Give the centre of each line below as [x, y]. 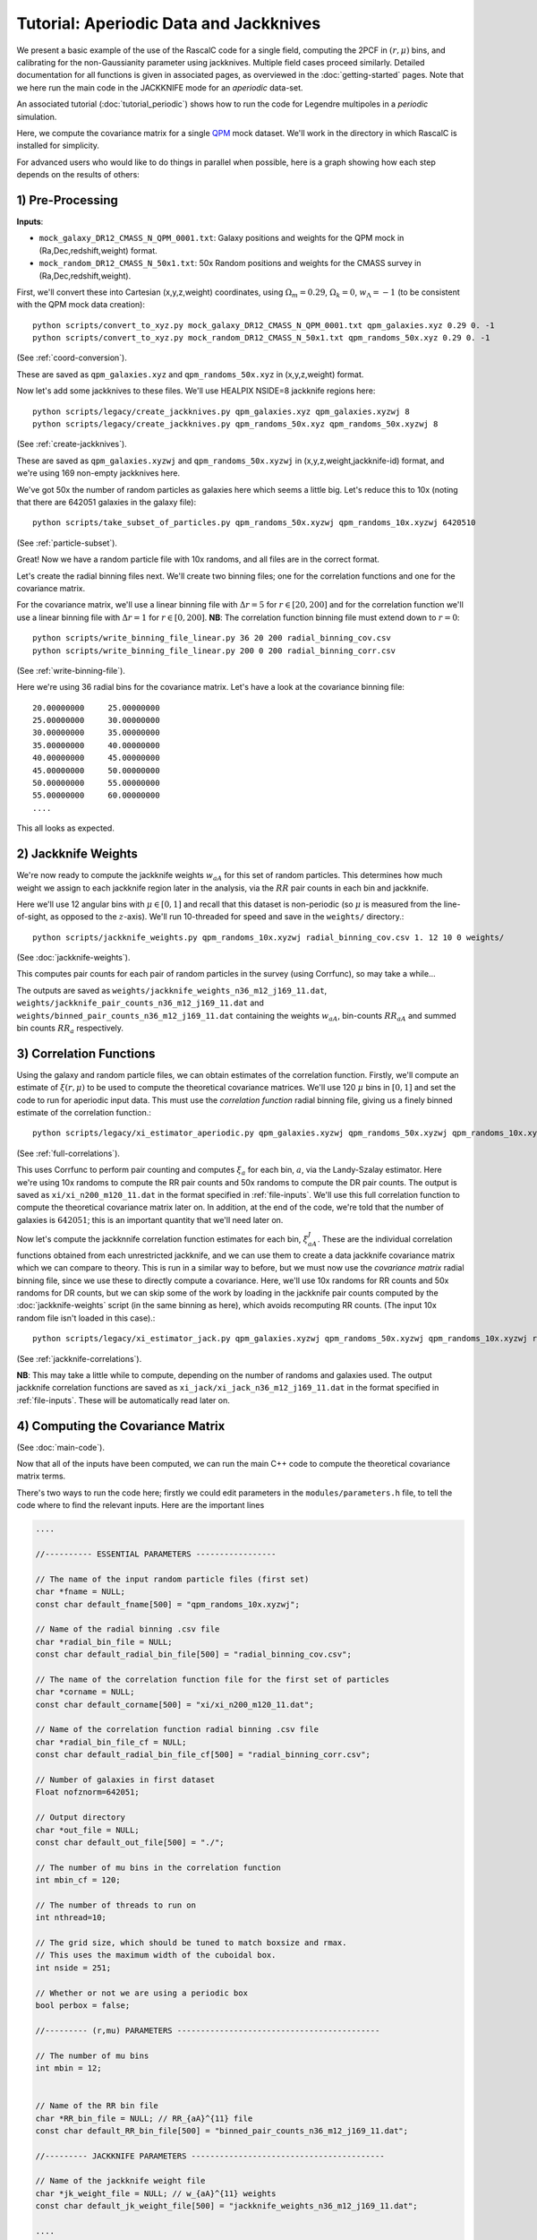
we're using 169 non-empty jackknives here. [98, 473]
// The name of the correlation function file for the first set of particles [212, 1679]
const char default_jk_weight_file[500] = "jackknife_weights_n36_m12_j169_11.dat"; [226, 2206]
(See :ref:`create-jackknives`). [72, 444]
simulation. [37, 116]
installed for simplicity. [58, 146]
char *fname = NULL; [80, 1592]
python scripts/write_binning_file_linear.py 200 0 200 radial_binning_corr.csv [214, 650]
